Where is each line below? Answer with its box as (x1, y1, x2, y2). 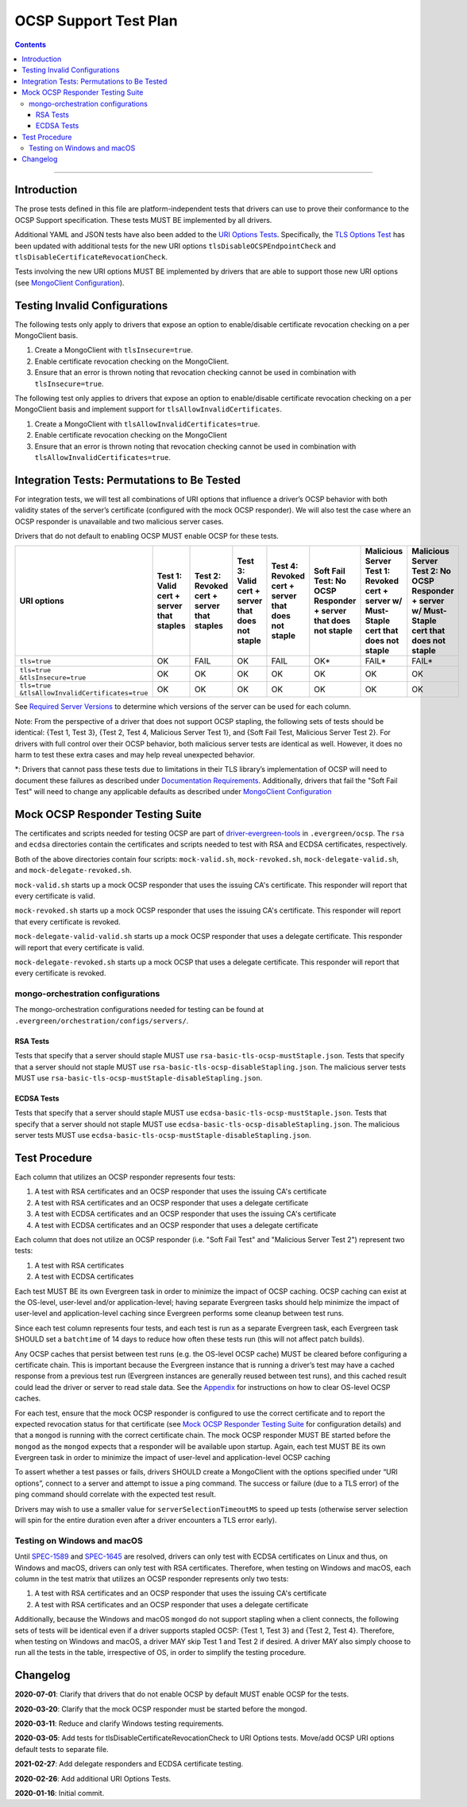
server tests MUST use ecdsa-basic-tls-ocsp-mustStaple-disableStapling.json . (14, 1131, 311, 1140)
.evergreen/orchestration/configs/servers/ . (14, 1015, 189, 1026)
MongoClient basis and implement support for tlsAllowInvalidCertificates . (14, 404, 282, 414)
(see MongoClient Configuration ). (14, 278, 125, 287)
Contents (14, 40, 47, 49)
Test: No (314, 575, 347, 586)
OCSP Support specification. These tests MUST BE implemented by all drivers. (14, 215, 272, 224)
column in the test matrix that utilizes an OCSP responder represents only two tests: (14, 1574, 289, 1583)
